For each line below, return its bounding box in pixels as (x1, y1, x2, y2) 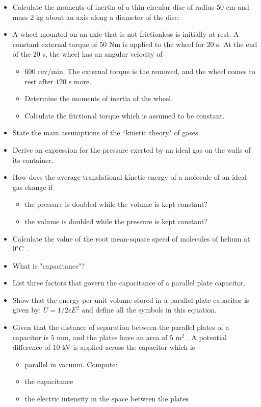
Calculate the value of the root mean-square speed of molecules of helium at (12, 233, 250, 244)
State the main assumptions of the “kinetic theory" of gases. (12, 127, 200, 138)
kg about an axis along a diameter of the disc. (36, 11, 180, 22)
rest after (24, 76, 54, 86)
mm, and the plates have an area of (57, 331, 168, 342)
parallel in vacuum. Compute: (24, 358, 118, 369)
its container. (12, 154, 54, 165)
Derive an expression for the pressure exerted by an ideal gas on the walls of (12, 144, 251, 155)
